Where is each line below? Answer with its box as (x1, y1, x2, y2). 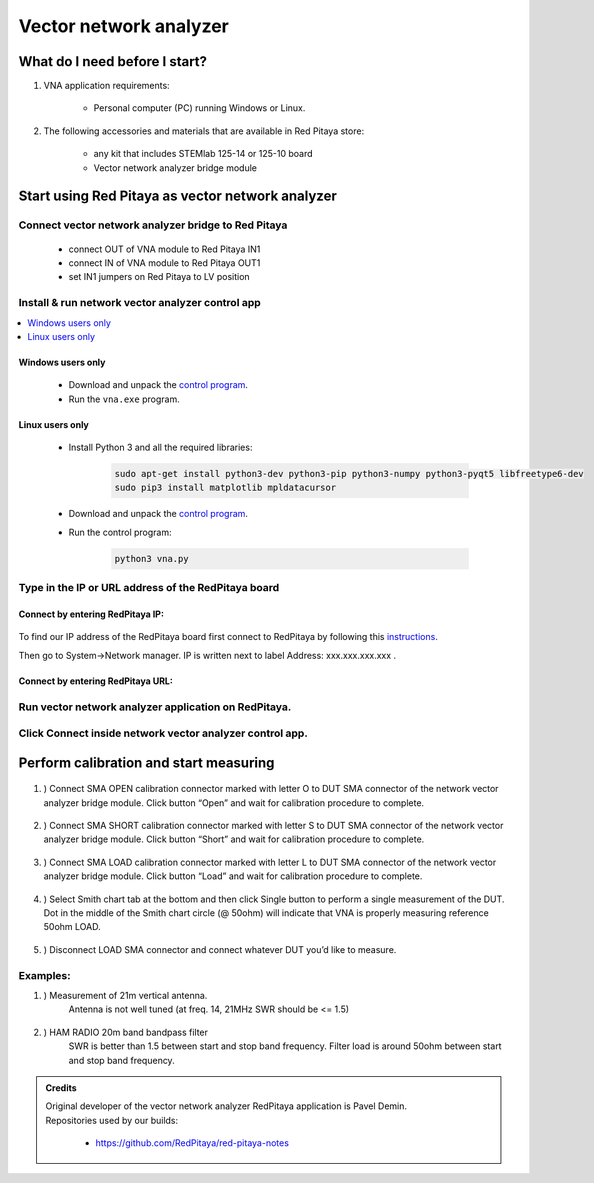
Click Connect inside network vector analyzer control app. (18, 726, 309, 740)
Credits (45, 1081, 77, 1094)
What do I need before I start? (18, 53, 208, 70)
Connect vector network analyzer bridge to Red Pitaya (18, 218, 288, 232)
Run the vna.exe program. (68, 393, 180, 405)
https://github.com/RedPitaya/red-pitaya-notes (95, 1137, 290, 1149)
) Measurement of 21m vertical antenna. (43, 989, 208, 1001)
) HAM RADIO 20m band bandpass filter (43, 1026, 209, 1038)
